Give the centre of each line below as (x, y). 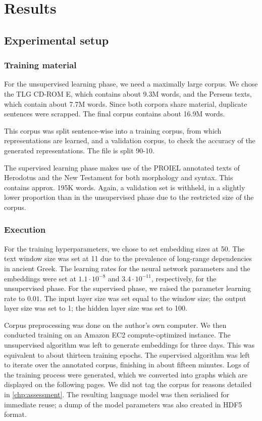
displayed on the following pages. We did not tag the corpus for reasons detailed (128, 384)
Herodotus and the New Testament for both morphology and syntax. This (119, 177)
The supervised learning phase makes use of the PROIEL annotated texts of (122, 167)
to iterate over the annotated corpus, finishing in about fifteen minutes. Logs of (127, 365)
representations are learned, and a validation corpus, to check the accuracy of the (130, 140)
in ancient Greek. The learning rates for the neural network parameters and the (127, 268)
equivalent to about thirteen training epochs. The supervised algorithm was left (127, 354)
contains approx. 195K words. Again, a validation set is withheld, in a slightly (125, 187)
